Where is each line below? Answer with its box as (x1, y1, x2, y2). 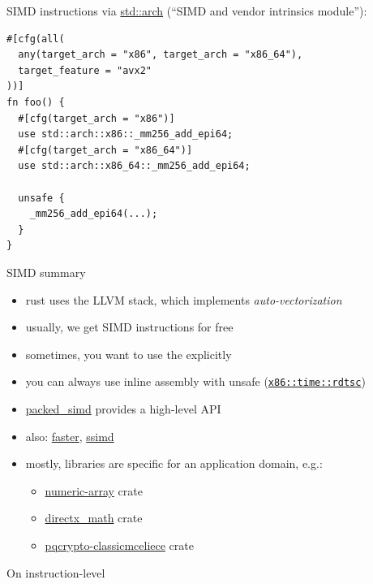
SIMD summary (6, 263, 86, 280)
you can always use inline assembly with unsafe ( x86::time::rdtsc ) (25, 373, 366, 390)
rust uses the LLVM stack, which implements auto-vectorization (25, 291, 342, 308)
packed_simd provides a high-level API (25, 400, 221, 417)
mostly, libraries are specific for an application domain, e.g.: (25, 455, 323, 472)
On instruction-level (6, 564, 105, 581)
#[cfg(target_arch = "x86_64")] (18, 144, 193, 156)
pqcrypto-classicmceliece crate (45, 536, 194, 553)
